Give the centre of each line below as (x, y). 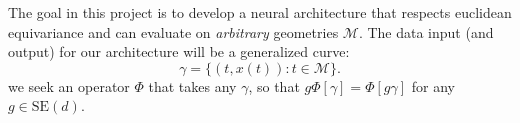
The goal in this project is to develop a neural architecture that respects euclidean (260, 12)
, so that (274, 85)
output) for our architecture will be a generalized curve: (179, 51)
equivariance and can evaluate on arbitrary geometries (173, 31)
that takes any (192, 85)
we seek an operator (69, 85)
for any (433, 85)
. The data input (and (426, 31)
